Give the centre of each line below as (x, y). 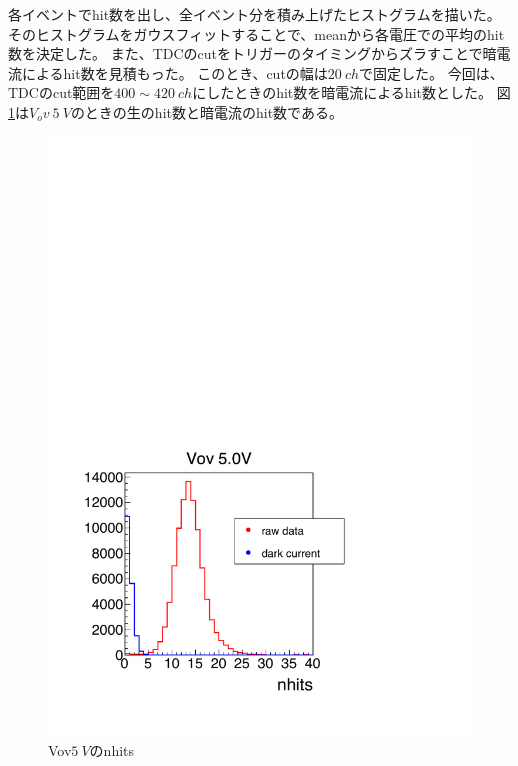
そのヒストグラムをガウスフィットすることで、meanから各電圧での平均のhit (256, 33)
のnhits (112, 750)
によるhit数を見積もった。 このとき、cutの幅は (174, 72)
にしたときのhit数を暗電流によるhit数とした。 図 (351, 92)
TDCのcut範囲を (61, 92)
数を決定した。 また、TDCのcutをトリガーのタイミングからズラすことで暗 (252, 53)
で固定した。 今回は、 (431, 72)
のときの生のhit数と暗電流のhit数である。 (206, 111)
